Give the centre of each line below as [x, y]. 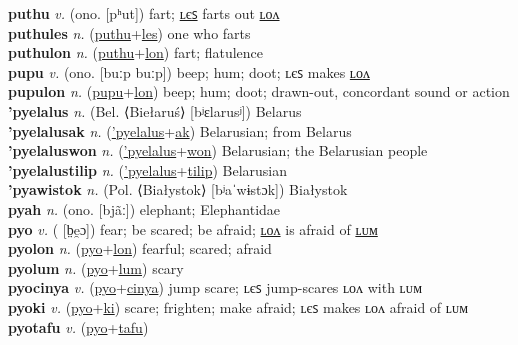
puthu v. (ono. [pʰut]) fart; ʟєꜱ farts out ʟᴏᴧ [144, 13]
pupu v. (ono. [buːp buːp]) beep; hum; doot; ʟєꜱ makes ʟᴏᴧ [189, 71]
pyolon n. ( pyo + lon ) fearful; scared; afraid [140, 248]
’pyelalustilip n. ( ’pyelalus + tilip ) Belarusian [148, 169]
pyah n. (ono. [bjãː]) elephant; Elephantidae [144, 208]
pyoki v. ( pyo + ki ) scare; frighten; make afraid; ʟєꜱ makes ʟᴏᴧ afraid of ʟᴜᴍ [238, 306]
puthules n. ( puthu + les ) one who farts [129, 32]
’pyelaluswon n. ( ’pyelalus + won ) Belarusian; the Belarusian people [218, 150]
